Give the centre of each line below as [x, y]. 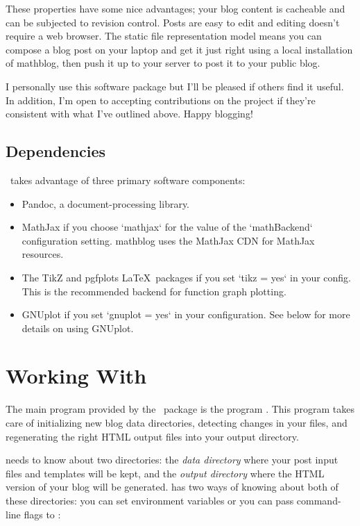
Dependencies [56, 151]
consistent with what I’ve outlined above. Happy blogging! [129, 114]
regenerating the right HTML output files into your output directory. [152, 436]
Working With [76, 376]
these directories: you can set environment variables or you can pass [150, 500]
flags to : [42, 514]
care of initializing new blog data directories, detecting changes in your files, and [177, 423]
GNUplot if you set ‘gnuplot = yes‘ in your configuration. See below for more [186, 314]
